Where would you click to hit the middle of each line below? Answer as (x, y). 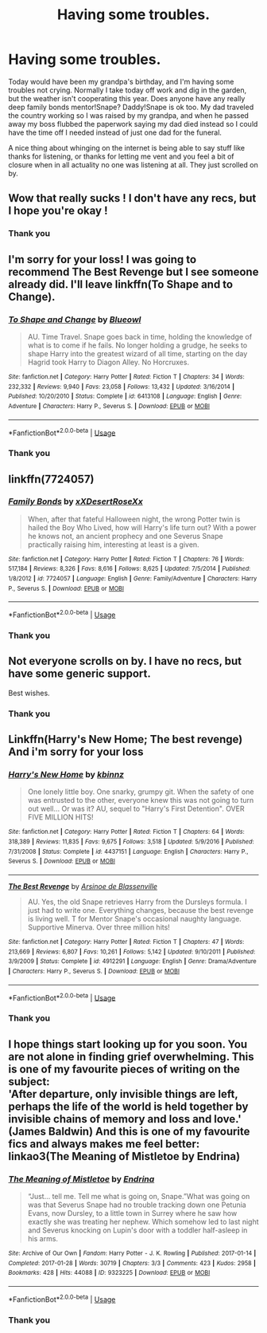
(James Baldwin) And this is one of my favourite (129, 1131)
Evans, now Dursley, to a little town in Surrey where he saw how (132, 1213)
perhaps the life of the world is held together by (128, 1106)
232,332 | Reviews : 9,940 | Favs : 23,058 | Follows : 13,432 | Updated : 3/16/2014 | (122, 387)
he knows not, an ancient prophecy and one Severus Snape (126, 536)
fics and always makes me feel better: (104, 1144)
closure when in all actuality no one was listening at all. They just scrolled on (133, 164)
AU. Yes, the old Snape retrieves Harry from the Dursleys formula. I (137, 902)
